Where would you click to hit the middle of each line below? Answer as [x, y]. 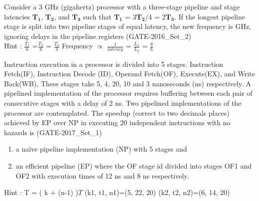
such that [97, 16]
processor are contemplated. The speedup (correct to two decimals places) [117, 112]
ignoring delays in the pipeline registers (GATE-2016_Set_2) [98, 36]
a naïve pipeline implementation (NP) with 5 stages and [101, 149]
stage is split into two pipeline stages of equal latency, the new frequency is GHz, [128, 26]
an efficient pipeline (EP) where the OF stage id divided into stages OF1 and [133, 165]
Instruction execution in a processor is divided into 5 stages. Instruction [114, 64]
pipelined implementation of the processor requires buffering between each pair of [128, 93]
